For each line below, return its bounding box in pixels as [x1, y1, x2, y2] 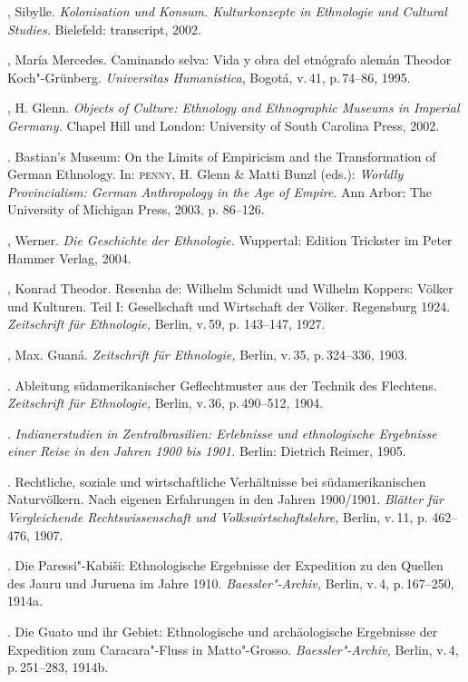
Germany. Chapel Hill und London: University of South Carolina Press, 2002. [7, 115, 440, 134]
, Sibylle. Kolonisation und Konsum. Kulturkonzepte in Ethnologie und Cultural [7, 2, 447, 20]
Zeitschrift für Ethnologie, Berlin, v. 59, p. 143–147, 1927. [7, 314, 326, 333]
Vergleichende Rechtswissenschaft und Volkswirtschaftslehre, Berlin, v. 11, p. [7, 508, 428, 527]
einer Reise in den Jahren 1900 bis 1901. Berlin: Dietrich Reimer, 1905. [7, 441, 406, 460]
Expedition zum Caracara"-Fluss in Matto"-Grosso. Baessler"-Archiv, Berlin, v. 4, [7, 639, 459, 658]
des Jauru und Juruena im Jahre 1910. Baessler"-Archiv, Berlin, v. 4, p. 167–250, [7, 573, 454, 592]
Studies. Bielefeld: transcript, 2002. [7, 19, 201, 38]
